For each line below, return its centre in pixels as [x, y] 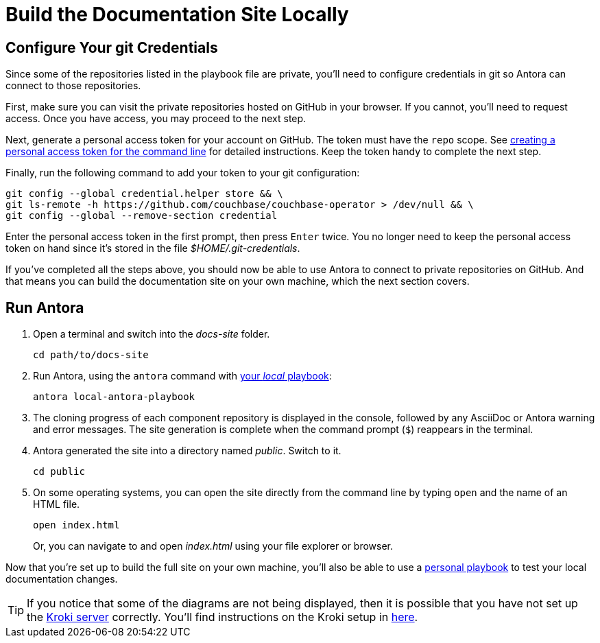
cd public [59, 472]
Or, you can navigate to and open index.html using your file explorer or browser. [213, 546]
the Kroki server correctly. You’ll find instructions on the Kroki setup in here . [223, 617]
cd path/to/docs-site [91, 355]
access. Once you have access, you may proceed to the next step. [156, 119]
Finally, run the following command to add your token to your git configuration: [183, 173]
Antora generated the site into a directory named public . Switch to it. [187, 451]
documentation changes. [62, 579]
